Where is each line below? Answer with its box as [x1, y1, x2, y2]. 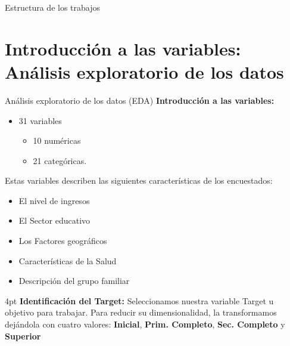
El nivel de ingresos [18, 194, 90, 206]
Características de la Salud [18, 254, 117, 267]
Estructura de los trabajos [5, 1, 101, 13]
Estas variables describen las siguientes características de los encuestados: [5, 174, 273, 187]
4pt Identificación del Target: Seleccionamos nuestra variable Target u [5, 294, 274, 307]
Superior [5, 329, 41, 342]
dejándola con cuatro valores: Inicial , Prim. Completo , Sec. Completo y [5, 318, 285, 330]
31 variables [18, 114, 62, 126]
